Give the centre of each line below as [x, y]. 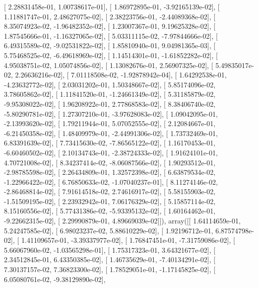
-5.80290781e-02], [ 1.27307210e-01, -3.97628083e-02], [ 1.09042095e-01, [111, 113]
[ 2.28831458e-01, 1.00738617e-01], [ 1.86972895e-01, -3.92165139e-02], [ [112, 6]
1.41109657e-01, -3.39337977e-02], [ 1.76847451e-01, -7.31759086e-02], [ [128, 240]
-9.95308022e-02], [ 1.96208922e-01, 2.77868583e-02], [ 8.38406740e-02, [110, 104]
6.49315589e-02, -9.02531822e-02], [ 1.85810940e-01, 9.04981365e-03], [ [110, 45]
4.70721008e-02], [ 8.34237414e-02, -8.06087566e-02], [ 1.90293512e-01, [110, 162]
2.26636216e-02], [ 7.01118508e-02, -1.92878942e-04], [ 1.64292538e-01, [121, 75]
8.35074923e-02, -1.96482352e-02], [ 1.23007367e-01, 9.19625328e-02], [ [110, 26]
